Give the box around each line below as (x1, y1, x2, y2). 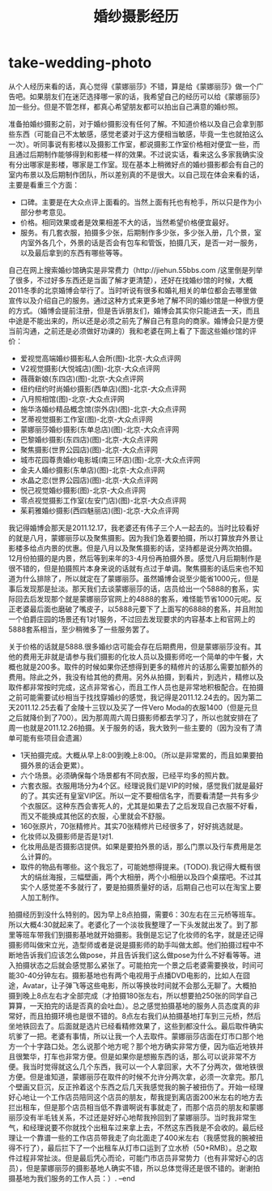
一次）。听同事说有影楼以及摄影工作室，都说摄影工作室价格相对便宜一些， (8, 139, 253, 149)
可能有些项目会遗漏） (15, 732, 87, 743)
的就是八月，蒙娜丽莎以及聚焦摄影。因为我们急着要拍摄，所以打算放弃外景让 (8, 533, 264, 542)
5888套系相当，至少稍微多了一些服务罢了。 (8, 624, 154, 634)
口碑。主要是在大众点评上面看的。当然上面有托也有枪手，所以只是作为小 (19, 196, 261, 207)
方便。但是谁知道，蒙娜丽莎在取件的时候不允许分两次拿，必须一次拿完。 (8, 1072, 249, 1081)
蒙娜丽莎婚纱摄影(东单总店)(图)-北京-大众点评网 (19, 424, 180, 434)
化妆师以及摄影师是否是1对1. (19, 831, 114, 841)
